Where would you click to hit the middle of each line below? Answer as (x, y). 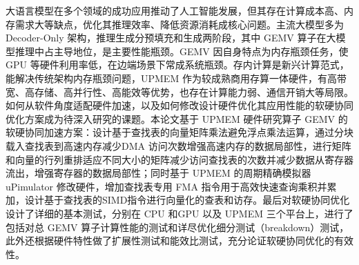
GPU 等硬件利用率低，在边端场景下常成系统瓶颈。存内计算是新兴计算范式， (177, 65)
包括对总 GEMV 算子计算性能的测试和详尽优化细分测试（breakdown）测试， (177, 227)
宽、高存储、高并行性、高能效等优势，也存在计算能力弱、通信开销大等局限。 (179, 91)
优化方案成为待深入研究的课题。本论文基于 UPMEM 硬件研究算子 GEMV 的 (177, 118)
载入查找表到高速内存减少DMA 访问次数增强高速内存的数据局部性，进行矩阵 (178, 145)
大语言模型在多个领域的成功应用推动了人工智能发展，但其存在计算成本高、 (175, 10)
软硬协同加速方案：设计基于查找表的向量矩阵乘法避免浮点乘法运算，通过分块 (179, 132)
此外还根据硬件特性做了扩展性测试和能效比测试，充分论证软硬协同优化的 (170, 241)
